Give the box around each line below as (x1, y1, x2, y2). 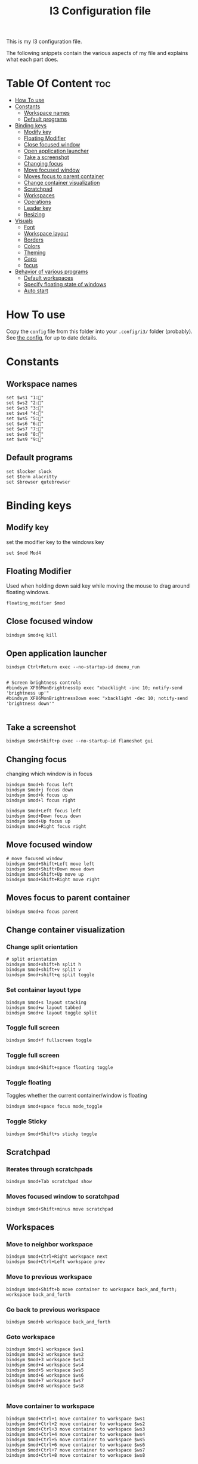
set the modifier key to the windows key (6, 538, 104, 545)
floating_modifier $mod (6, 600, 66, 606)
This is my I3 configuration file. (6, 38, 82, 45)
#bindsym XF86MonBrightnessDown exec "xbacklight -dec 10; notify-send (6, 695, 188, 702)
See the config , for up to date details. (6, 334, 98, 341)
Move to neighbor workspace (6, 1240, 94, 1249)
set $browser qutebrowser (6, 479, 70, 485)
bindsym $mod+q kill (6, 632, 58, 638)
